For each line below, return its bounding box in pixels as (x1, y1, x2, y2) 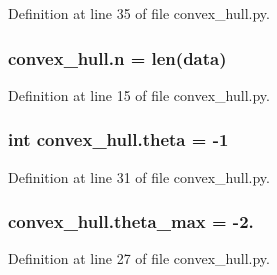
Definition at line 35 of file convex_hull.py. (8, 3, 270, 23)
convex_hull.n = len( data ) (8, 45, 227, 70)
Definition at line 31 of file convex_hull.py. (8, 166, 270, 187)
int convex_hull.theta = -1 (8, 127, 229, 152)
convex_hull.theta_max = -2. (8, 209, 254, 234)
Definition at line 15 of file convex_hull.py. (8, 84, 270, 105)
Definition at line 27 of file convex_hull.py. (8, 248, 270, 269)
